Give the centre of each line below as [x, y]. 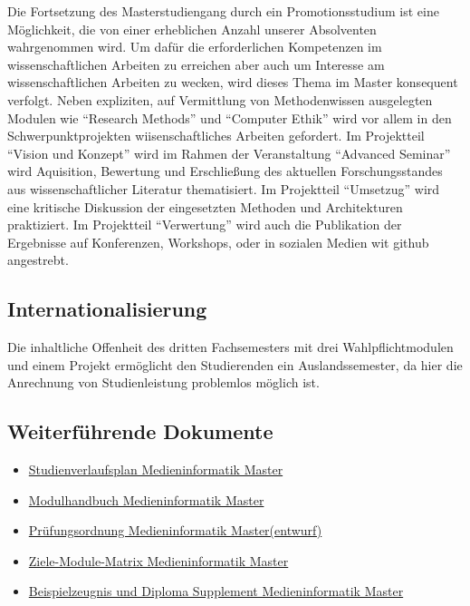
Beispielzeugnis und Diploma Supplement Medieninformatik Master [216, 591]
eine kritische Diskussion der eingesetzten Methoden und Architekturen [205, 206]
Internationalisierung [107, 309]
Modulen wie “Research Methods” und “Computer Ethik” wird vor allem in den [230, 117]
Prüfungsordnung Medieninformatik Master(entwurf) [175, 530]
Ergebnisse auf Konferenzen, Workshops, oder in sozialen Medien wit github [218, 242]
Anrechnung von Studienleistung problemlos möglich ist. [163, 382]
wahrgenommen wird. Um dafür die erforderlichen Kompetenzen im [195, 47]
